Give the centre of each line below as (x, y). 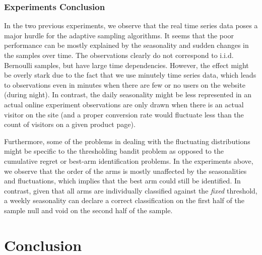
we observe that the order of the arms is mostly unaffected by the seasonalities (125, 171)
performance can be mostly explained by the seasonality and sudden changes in (126, 45)
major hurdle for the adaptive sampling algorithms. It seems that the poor (119, 35)
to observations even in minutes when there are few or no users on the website (125, 84)
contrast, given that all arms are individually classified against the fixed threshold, (131, 190)
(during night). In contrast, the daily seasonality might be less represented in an (128, 94)
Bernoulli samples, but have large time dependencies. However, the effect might (126, 65)
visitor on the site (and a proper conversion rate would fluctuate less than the (124, 114)
